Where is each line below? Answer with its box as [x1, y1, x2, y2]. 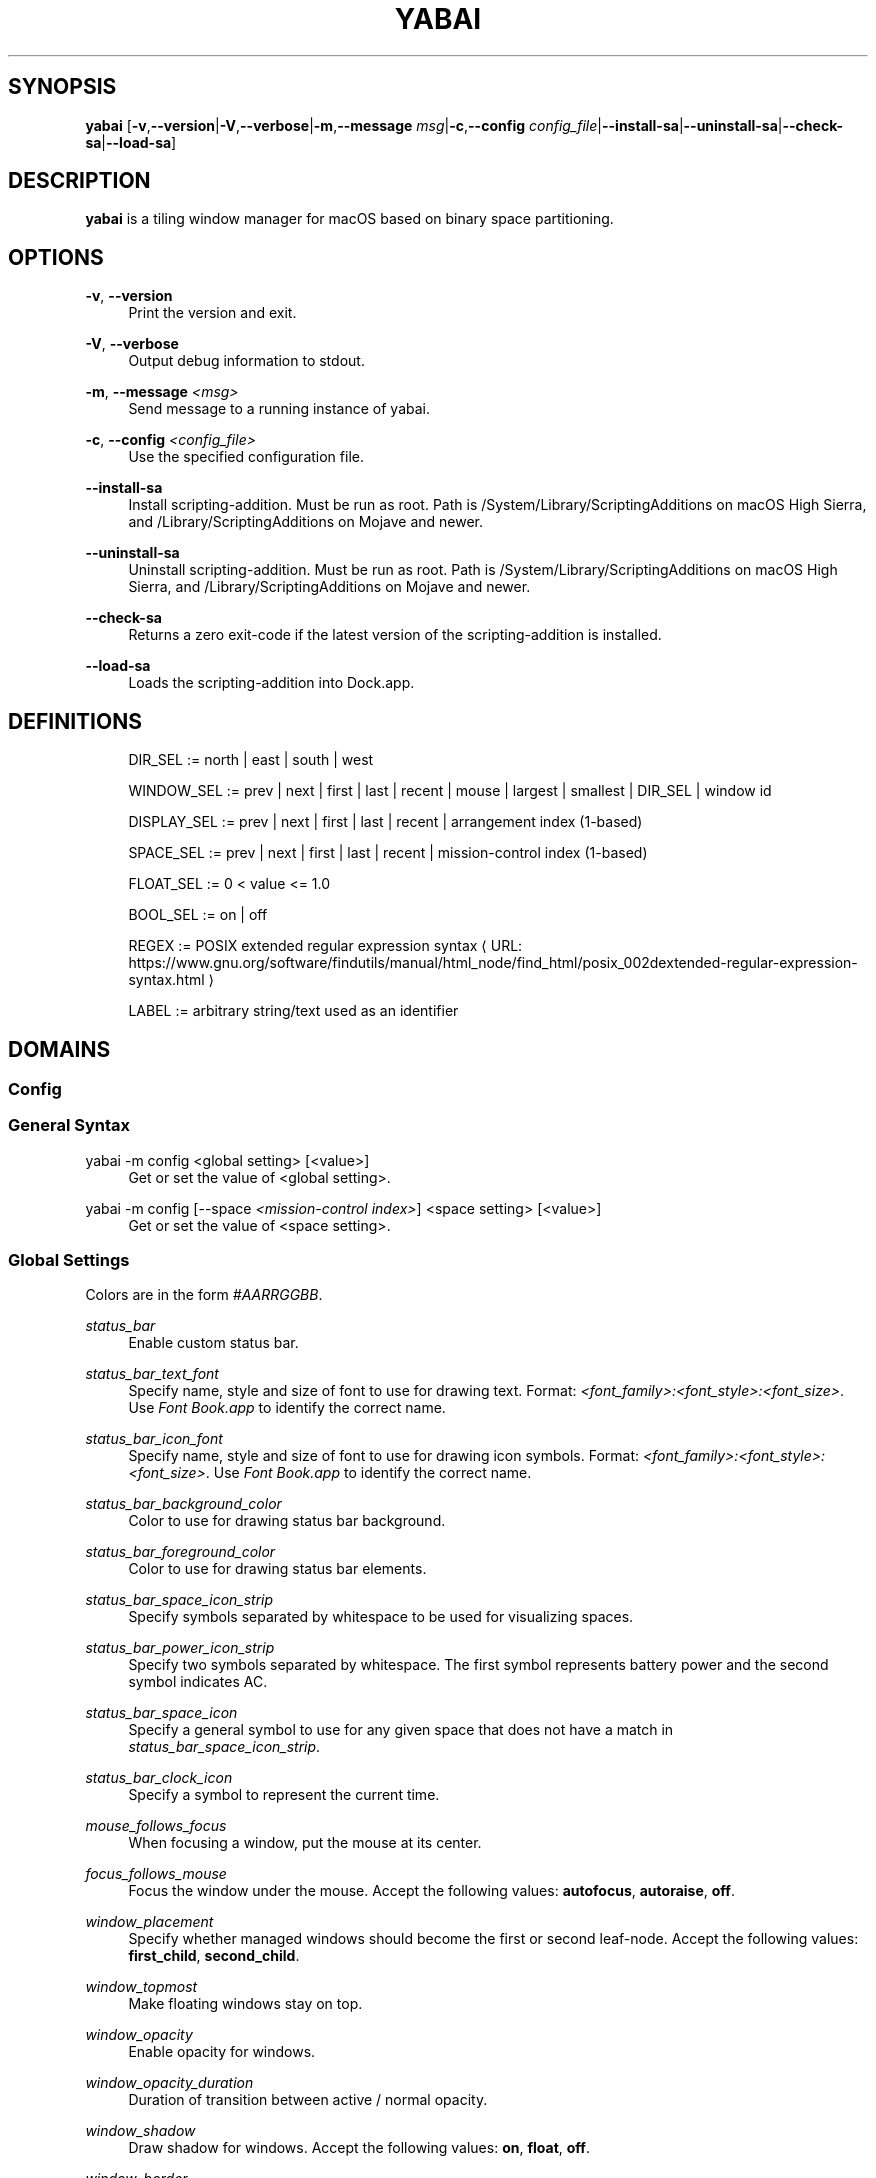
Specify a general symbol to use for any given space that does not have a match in [128, 1721, 674, 1739]
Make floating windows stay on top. [128, 1995, 363, 2013]
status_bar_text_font [85, 1365, 219, 1383]
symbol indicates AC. [128, 1673, 268, 1691]
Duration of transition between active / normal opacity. [128, 2091, 488, 2109]
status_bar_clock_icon [85, 1769, 233, 1787]
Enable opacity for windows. [128, 2043, 316, 2061]
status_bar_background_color [85, 1495, 282, 1513]
